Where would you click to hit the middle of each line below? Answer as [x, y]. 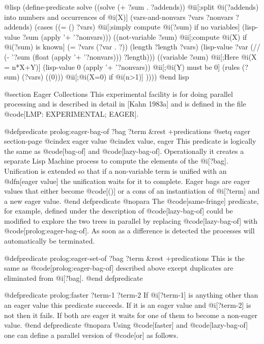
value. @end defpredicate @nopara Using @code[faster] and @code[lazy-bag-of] [126, 325]
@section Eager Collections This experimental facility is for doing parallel [119, 94]
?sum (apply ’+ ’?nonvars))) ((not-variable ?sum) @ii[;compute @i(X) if [135, 36]
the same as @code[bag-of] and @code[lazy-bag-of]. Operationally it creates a [124, 151]
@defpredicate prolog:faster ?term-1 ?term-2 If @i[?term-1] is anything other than [131, 295]
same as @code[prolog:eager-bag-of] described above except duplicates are [119, 268]
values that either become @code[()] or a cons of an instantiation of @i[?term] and [132, 191]
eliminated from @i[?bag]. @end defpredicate [74, 277]
